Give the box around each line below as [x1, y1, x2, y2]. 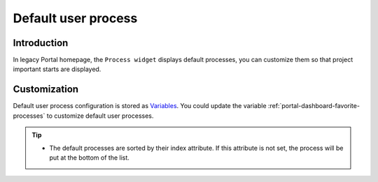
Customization [13, 84, 79, 96]
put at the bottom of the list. [49, 153, 129, 162]
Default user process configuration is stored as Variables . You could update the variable [13, 102, 267, 110]
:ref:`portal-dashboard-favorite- [267, 102, 360, 110]
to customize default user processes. [46, 112, 154, 120]
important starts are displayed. [13, 65, 101, 73]
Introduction [13, 37, 69, 49]
